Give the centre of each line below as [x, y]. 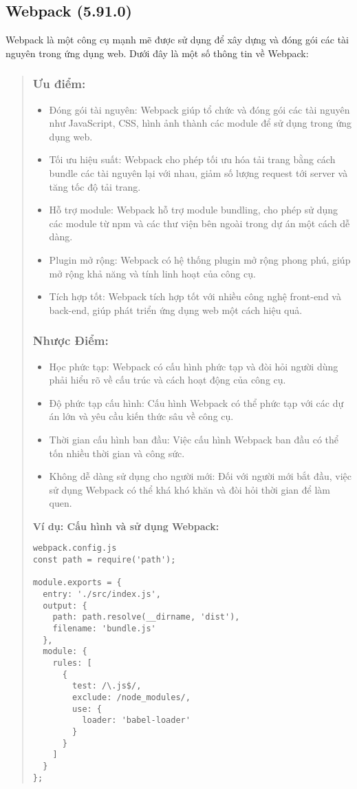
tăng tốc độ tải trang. [95, 186]
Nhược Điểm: [71, 340]
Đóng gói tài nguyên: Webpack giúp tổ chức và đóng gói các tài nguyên [199, 109]
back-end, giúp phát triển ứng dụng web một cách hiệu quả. [176, 309]
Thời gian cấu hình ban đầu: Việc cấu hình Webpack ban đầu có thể [194, 439]
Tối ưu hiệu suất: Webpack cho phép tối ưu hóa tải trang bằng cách [192, 159]
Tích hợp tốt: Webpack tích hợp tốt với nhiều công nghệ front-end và [195, 296]
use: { [87, 709]
